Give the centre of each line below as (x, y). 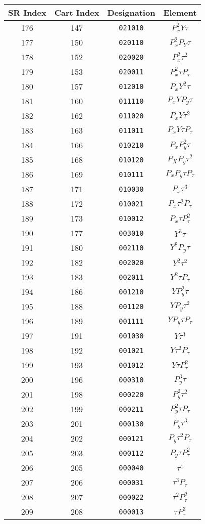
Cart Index (77, 12)
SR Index (27, 12)
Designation (131, 12)
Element (180, 12)
